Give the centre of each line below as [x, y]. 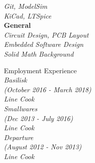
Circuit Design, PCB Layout [46, 34]
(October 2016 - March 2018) [48, 89]
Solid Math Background [39, 53]
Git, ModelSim [26, 6]
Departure [19, 137]
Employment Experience [40, 70]
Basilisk [16, 80]
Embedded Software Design [44, 44]
